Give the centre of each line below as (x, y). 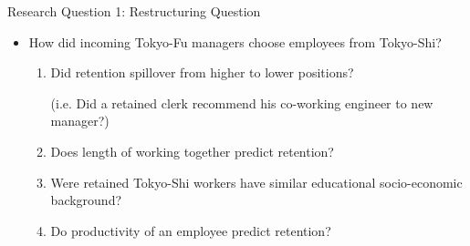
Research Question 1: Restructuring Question (134, 11)
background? (86, 200)
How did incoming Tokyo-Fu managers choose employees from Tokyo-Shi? (235, 41)
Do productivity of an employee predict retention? (191, 230)
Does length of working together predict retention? (192, 151)
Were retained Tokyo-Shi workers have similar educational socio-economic (256, 182)
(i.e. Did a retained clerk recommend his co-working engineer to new (242, 102)
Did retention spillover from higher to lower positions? (202, 72)
